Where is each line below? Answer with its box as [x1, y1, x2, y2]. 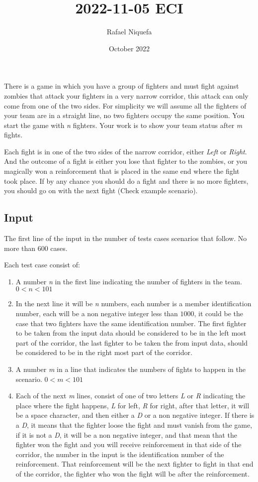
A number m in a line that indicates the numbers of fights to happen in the [15, 363, 246, 374]
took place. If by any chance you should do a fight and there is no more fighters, [4, 175, 249, 186]
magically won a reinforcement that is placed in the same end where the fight [4, 166, 240, 176]
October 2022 [108, 43, 150, 53]
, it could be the [194, 308, 243, 319]
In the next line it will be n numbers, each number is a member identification [15, 298, 252, 309]
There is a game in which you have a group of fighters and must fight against [4, 81, 239, 91]
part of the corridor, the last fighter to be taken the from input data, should [15, 337, 248, 348]
